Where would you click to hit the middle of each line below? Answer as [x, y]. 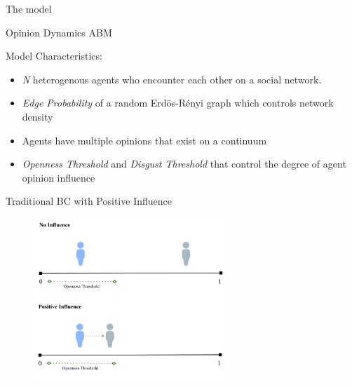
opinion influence [59, 177]
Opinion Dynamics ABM [59, 32]
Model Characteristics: [54, 56]
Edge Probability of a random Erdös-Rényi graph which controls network [178, 103]
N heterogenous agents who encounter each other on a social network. [172, 79]
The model [29, 8]
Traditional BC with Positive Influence [89, 201]
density [38, 116]
